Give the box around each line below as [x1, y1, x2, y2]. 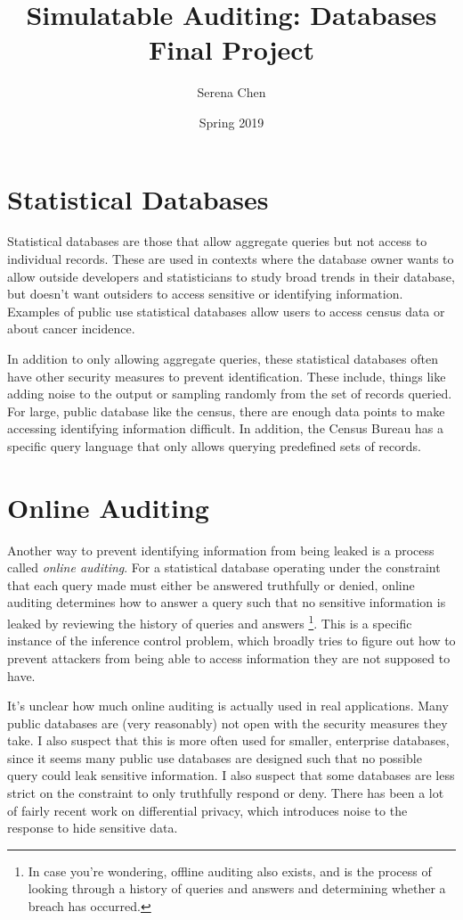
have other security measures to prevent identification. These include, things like [7, 366, 446, 385]
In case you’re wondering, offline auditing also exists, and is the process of [28, 861, 432, 880]
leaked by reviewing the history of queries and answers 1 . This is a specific [7, 612, 412, 632]
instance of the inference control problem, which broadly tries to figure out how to [7, 631, 456, 650]
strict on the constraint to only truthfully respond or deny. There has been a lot [7, 784, 444, 802]
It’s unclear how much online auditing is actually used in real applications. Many [7, 696, 449, 715]
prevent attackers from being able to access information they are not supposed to [7, 648, 451, 667]
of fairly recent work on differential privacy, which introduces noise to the [7, 801, 408, 819]
